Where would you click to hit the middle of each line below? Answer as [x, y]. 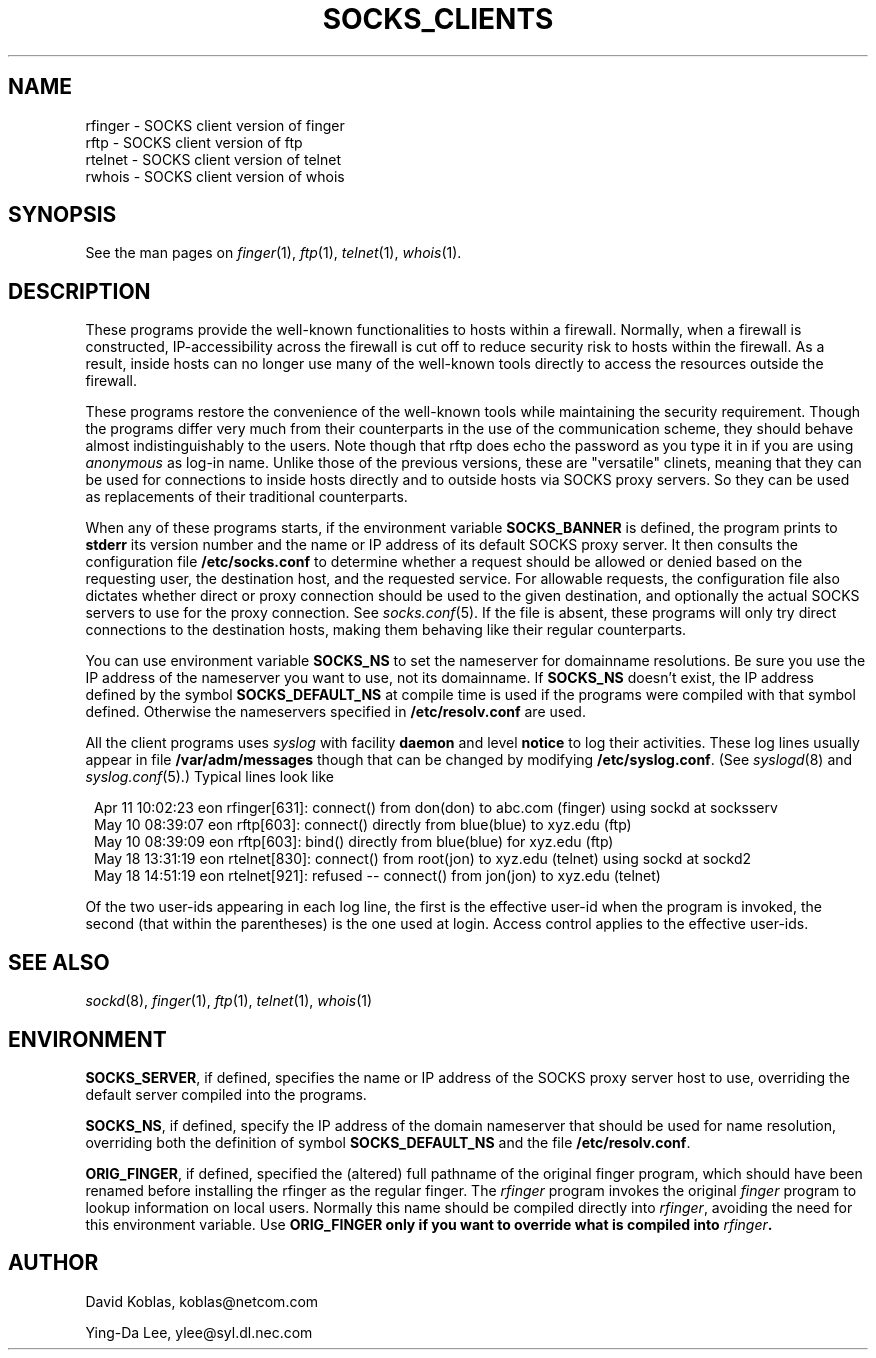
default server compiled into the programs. [226, 1094]
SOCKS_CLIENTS [438, 19]
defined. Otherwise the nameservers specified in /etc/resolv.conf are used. [335, 712]
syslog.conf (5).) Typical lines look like [209, 777]
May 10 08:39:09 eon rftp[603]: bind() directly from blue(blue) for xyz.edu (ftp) [354, 842]
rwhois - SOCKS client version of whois [215, 176]
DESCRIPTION [79, 291]
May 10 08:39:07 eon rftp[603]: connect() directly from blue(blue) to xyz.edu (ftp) [363, 825]
